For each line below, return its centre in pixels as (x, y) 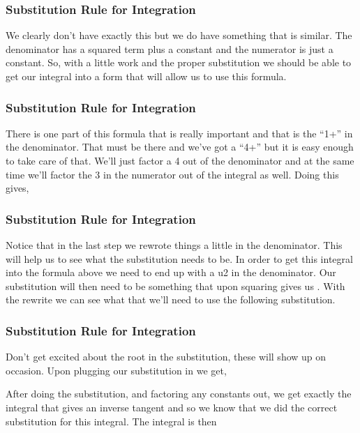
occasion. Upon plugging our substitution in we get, (116, 370)
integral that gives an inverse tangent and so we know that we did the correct (172, 407)
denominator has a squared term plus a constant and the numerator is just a (170, 48)
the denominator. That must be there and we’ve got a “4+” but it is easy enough (180, 147)
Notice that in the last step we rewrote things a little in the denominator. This (174, 245)
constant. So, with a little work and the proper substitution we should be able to (179, 62)
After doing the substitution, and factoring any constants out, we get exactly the (179, 394)
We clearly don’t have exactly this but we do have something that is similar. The (179, 35)
